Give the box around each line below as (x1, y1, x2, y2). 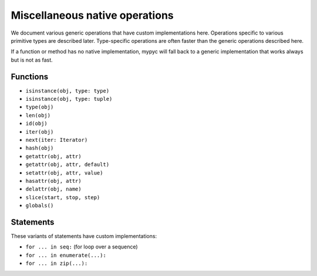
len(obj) (25, 112, 51, 118)
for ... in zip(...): (25, 260, 88, 267)
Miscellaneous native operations (11, 9, 174, 22)
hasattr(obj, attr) (25, 178, 82, 184)
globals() (25, 202, 54, 209)
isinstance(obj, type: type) (25, 87, 110, 94)
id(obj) (25, 120, 48, 127)
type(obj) (25, 104, 54, 111)
